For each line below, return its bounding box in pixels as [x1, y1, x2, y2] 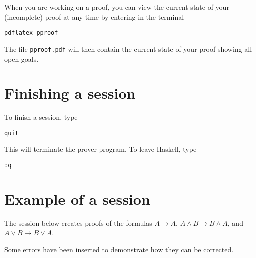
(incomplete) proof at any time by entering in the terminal [4, 11, 184, 22]
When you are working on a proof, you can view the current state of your [4, 2, 229, 12]
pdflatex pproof [4, 29, 58, 37]
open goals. [4, 53, 39, 64]
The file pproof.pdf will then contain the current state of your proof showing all [4, 43, 252, 54]
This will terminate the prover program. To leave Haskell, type [4, 144, 197, 154]
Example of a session [4, 188, 150, 209]
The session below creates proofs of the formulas [4, 217, 152, 228]
